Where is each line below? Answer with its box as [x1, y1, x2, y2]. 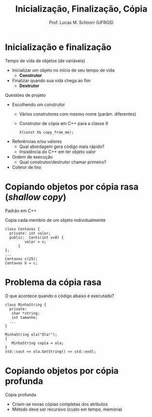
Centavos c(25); [5, 256, 38, 261]
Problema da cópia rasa [5, 276, 102, 288]
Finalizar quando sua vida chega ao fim [12, 77, 91, 83]
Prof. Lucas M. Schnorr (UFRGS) [49, 19, 114, 25]
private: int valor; [9, 231, 51, 236]
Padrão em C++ [5, 208, 37, 214]
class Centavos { [5, 226, 40, 232]
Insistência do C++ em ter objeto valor [19, 148, 96, 154]
